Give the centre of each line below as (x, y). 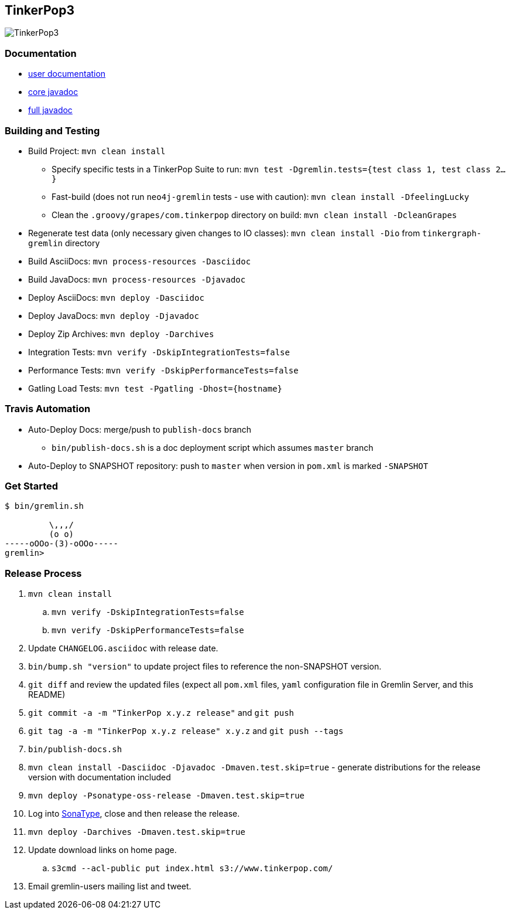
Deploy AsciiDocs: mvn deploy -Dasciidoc (116, 297)
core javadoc (53, 92)
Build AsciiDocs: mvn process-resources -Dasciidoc (140, 261)
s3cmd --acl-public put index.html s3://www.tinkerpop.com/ (192, 869)
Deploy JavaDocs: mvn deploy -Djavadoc (114, 315)
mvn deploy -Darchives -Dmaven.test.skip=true (137, 832)
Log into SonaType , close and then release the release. (134, 814)
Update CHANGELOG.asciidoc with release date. (123, 648)
